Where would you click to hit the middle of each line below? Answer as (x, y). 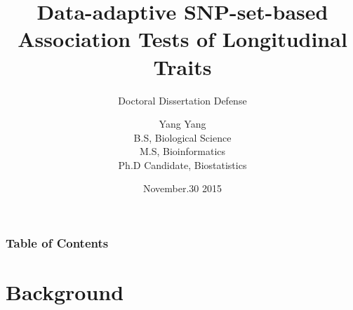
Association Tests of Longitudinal (182, 39)
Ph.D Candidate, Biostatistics (182, 164)
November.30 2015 (182, 188)
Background (65, 292)
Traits (182, 66)
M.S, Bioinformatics (182, 151)
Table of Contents (57, 243)
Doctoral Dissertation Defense (182, 100)
